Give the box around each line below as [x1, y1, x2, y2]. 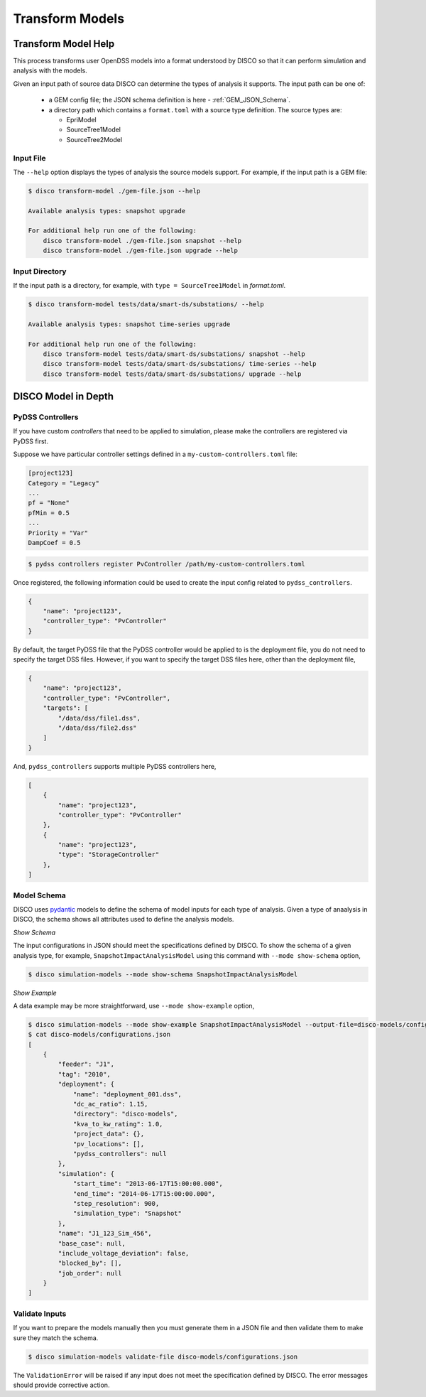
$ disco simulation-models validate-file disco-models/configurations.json [28, 1352, 298, 1361]
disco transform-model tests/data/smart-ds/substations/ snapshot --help [43, 350, 305, 358]
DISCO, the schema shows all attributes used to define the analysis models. [13, 915, 234, 924]
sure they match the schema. [13, 1333, 99, 1342]
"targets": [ [43, 704, 89, 712]
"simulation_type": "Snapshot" [72, 1209, 182, 1218]
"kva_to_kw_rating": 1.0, [72, 1120, 163, 1128]
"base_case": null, [58, 1239, 126, 1247]
